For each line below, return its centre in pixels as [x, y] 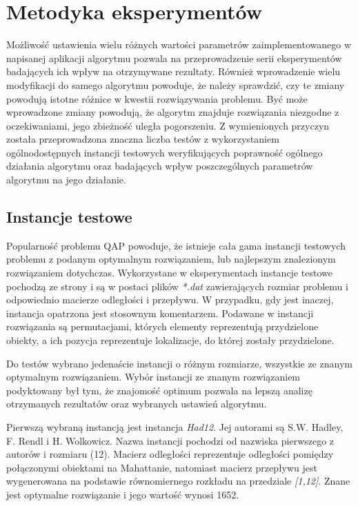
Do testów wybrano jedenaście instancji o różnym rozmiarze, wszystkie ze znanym [179, 363]
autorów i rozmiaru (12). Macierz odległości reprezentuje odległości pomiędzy [170, 454]
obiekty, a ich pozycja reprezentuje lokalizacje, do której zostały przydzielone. [170, 340]
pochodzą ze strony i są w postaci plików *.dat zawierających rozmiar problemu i [177, 286]
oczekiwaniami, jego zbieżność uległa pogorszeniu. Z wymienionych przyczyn [168, 125]
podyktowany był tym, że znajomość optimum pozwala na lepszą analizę [159, 390]
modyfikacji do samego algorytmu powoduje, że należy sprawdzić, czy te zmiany [176, 84]
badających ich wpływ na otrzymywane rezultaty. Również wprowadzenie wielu [173, 71]
